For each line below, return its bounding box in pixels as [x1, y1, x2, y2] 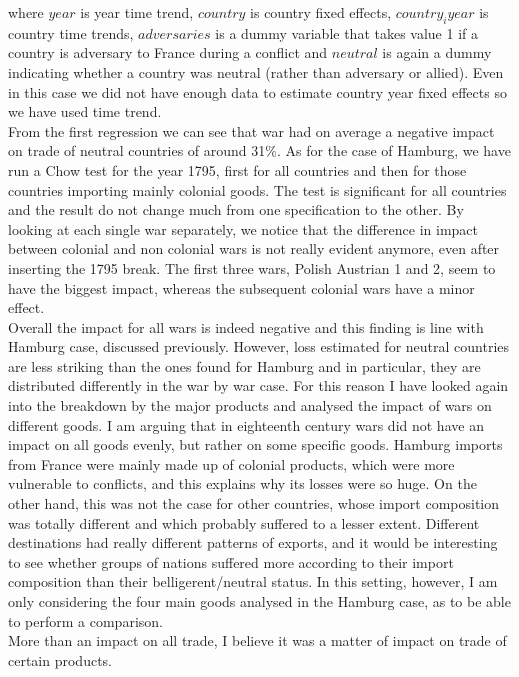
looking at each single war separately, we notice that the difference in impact [8, 218, 479, 239]
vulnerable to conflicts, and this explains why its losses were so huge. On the [8, 473, 477, 494]
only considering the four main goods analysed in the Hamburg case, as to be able [8, 591, 511, 612]
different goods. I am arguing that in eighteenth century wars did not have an [8, 414, 484, 435]
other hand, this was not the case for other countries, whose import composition [8, 493, 500, 514]
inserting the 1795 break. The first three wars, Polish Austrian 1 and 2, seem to [8, 257, 496, 278]
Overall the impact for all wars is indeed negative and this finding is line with [8, 316, 484, 337]
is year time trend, [80, 2, 194, 22]
